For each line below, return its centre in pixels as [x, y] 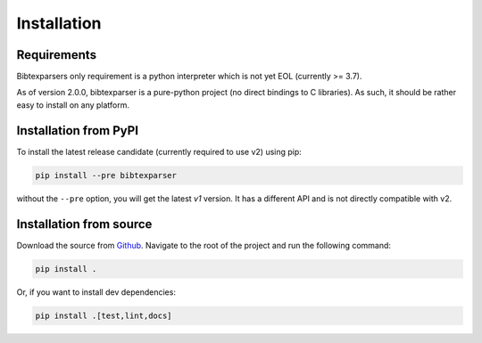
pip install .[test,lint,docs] [104, 315]
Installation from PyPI [77, 131]
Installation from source [84, 224]
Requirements [57, 55]
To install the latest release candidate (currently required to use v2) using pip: [159, 151]
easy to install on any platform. [73, 105]
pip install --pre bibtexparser [106, 175]
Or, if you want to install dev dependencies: [96, 292]
